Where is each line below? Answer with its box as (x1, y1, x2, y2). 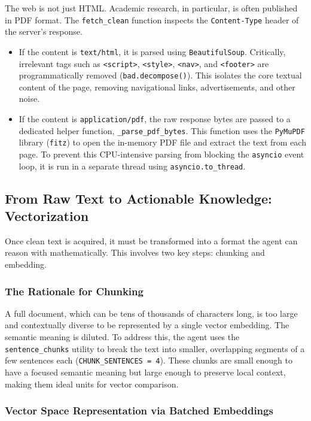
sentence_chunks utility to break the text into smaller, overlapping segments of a (5, 342, 305, 355)
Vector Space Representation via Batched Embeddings (5, 403, 273, 418)
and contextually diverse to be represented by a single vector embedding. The (5, 319, 289, 331)
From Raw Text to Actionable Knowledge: (5, 189, 272, 207)
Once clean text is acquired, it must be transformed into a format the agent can (5, 234, 298, 247)
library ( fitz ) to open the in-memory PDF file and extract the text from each (19, 136, 306, 149)
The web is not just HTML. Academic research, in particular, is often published (5, 2, 298, 14)
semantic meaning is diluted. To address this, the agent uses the (5, 331, 240, 343)
